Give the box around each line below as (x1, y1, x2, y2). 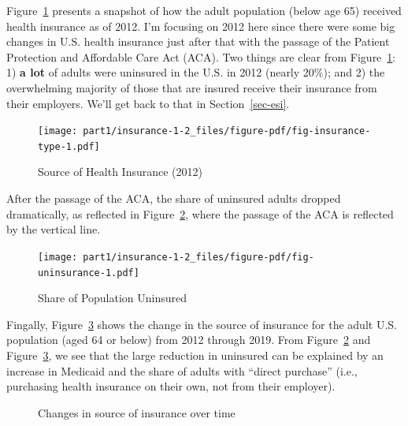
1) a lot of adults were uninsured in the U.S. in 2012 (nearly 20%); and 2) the (6, 64, 385, 80)
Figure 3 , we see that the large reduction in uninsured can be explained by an (6, 346, 384, 363)
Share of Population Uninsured (38, 290, 187, 306)
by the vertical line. (6, 221, 101, 237)
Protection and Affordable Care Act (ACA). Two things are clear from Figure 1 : (6, 48, 396, 65)
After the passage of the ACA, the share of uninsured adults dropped (6, 190, 341, 207)
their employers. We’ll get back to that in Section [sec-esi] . (6, 95, 290, 111)
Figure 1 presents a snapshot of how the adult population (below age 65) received (6, 2, 402, 18)
